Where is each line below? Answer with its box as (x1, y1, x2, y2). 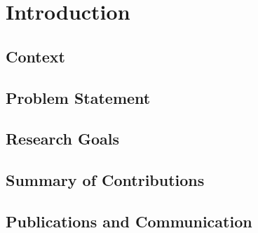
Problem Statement (6, 86, 151, 108)
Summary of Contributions (6, 169, 205, 191)
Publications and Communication (6, 210, 252, 232)
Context (6, 45, 65, 67)
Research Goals (6, 128, 120, 149)
